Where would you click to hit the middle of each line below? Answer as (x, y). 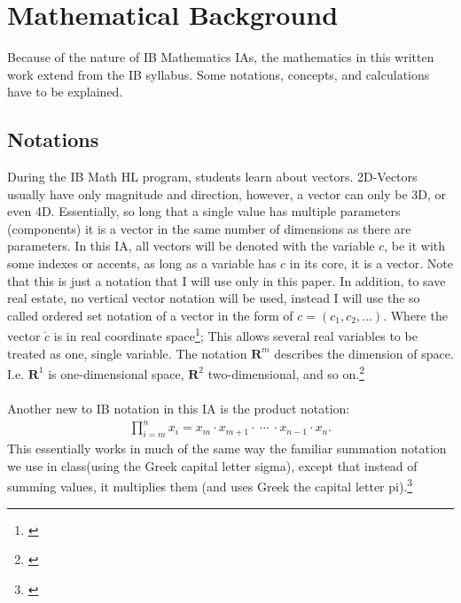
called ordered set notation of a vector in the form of (150, 315)
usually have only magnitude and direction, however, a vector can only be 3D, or (227, 193)
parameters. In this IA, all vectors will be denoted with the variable (191, 246)
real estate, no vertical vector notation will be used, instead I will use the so (214, 298)
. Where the (415, 315)
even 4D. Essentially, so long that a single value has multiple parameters (204, 211)
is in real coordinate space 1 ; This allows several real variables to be (235, 335)
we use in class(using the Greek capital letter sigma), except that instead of (212, 465)
